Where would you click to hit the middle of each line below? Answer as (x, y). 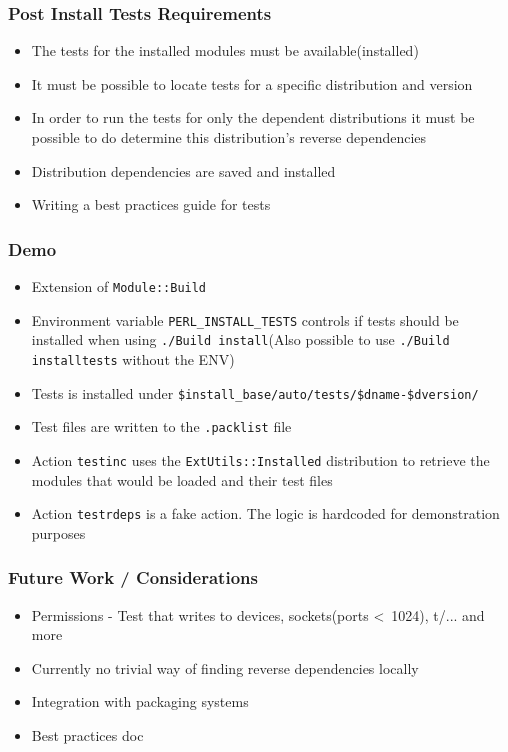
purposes (58, 532)
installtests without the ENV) (133, 358)
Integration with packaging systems (140, 701)
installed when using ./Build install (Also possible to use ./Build (240, 339)
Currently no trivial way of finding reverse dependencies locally (225, 667)
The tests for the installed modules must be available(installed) (225, 50)
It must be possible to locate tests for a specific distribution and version (252, 83)
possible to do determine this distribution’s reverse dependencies (229, 137)
